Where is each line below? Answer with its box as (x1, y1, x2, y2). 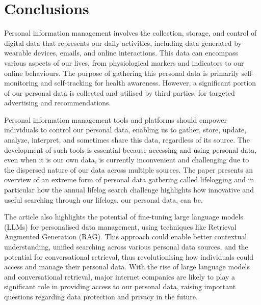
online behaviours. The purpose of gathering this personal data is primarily (4, 67, 239, 78)
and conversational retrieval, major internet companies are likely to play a (4, 271, 236, 282)
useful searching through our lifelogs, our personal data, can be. (4, 194, 203, 205)
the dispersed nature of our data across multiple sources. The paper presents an (4, 164, 253, 175)
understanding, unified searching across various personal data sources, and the (4, 241, 248, 252)
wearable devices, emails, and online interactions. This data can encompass (4, 47, 239, 58)
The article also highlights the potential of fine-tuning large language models (4, 211, 243, 222)
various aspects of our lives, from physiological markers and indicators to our (4, 57, 244, 68)
